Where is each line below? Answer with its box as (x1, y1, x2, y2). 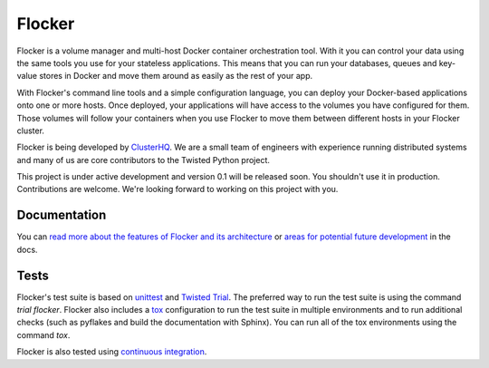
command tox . (16, 329, 71, 340)
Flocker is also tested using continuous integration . (16, 346, 207, 357)
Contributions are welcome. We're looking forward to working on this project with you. (16, 184, 339, 195)
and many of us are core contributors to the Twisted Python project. (16, 154, 271, 165)
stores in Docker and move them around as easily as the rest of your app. (39, 71, 312, 82)
